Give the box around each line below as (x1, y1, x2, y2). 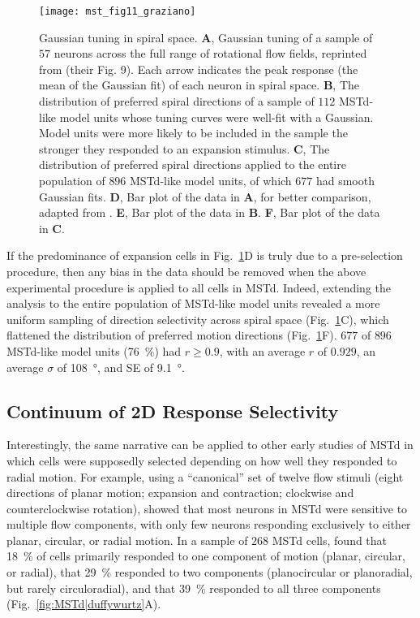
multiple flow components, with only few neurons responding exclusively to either (6, 516, 411, 533)
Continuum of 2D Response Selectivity (6, 398, 339, 423)
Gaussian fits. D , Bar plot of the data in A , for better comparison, (39, 188, 371, 205)
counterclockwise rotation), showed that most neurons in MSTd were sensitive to (6, 499, 408, 516)
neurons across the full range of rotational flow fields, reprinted (54, 45, 367, 62)
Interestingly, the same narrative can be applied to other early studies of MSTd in (6, 436, 414, 453)
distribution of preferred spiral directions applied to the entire (39, 156, 346, 173)
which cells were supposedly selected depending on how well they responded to (6, 452, 397, 469)
